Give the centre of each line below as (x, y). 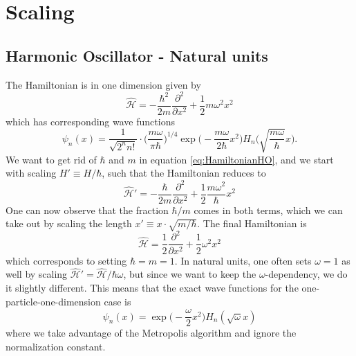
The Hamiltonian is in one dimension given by (103, 84)
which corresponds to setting (66, 260)
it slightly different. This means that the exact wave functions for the (152, 287)
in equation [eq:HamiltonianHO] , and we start (236, 159)
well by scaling (37, 274)
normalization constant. (56, 346)
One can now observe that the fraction (87, 210)
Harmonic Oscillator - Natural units (137, 55)
